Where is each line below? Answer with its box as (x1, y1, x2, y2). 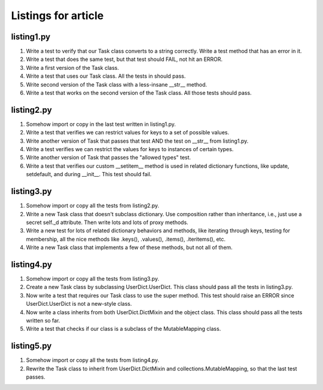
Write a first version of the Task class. (26, 64, 120, 71)
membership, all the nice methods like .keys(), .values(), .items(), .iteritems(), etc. (26, 235, 226, 242)
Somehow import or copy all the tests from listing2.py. (26, 202, 160, 209)
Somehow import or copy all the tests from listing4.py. (26, 357, 160, 364)
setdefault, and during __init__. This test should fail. (26, 171, 152, 178)
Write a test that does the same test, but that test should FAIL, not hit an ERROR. (26, 56, 223, 63)
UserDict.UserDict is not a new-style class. (26, 300, 132, 308)
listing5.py (11, 341, 52, 351)
